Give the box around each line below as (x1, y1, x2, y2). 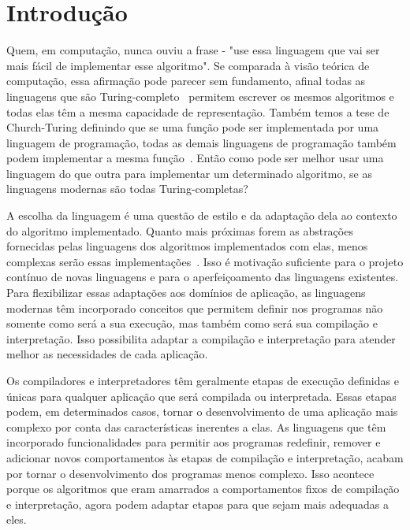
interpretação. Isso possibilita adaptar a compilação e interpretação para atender (6, 330, 396, 347)
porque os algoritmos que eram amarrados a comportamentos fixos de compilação (6, 480, 400, 497)
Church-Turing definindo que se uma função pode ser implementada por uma (6, 119, 379, 135)
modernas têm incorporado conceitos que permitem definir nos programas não (6, 299, 383, 316)
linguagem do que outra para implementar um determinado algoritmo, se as (6, 165, 372, 181)
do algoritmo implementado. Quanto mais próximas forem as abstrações (6, 222, 353, 239)
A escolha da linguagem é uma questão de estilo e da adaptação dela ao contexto (6, 207, 397, 224)
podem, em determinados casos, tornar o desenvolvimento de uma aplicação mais (6, 403, 398, 420)
